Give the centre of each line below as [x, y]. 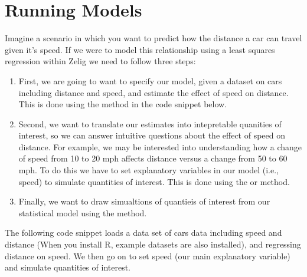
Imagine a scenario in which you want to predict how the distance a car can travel [153, 38]
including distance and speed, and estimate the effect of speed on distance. [153, 92]
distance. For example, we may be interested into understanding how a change [160, 146]
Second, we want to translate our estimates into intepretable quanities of [150, 123]
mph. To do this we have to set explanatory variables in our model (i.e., [148, 170]
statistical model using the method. [83, 212]
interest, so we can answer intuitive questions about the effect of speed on [152, 135]
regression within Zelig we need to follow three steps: [100, 61]
